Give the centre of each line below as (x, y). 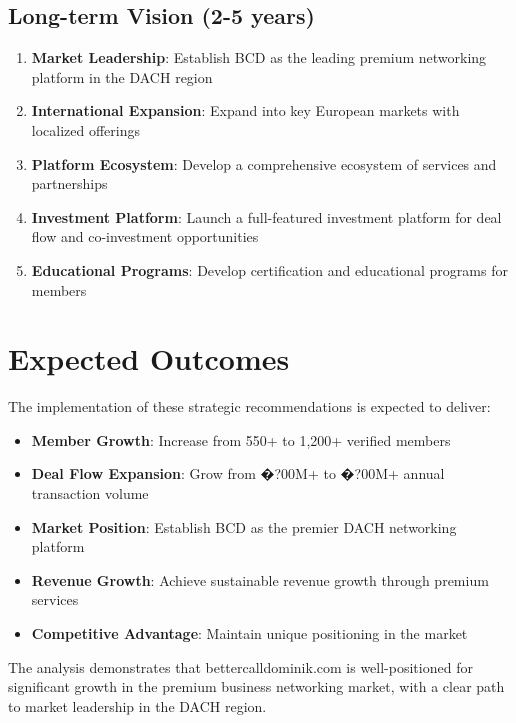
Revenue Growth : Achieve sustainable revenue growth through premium (260, 579)
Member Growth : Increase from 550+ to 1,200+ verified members (241, 439)
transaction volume (90, 493)
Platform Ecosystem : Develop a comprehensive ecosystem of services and (264, 163)
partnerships (69, 183)
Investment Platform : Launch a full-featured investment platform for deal (266, 216)
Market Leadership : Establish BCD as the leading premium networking (259, 57)
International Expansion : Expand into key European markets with (245, 110)
